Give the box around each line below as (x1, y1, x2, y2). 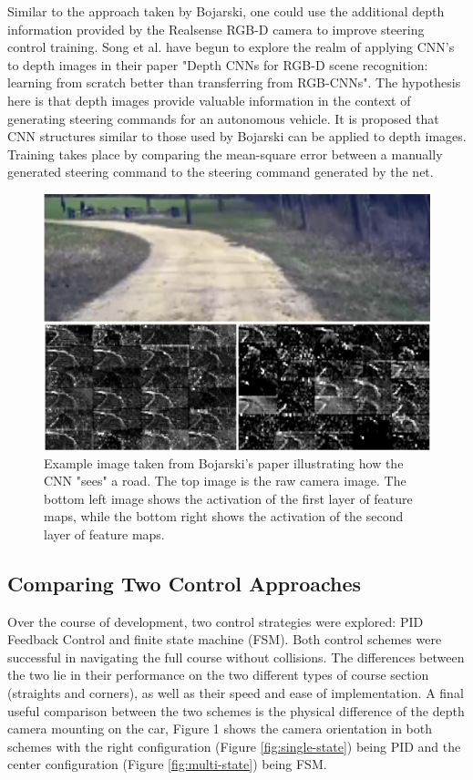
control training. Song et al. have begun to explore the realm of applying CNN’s (7, 37, 455, 56)
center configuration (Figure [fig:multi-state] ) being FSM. (7, 754, 327, 774)
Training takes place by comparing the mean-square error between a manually (7, 144, 443, 163)
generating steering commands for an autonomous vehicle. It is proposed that (7, 108, 439, 128)
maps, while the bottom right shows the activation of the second (44, 507, 404, 526)
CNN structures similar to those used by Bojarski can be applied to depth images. (7, 127, 467, 146)
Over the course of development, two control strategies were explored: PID (7, 611, 424, 631)
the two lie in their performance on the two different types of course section (7, 665, 429, 684)
